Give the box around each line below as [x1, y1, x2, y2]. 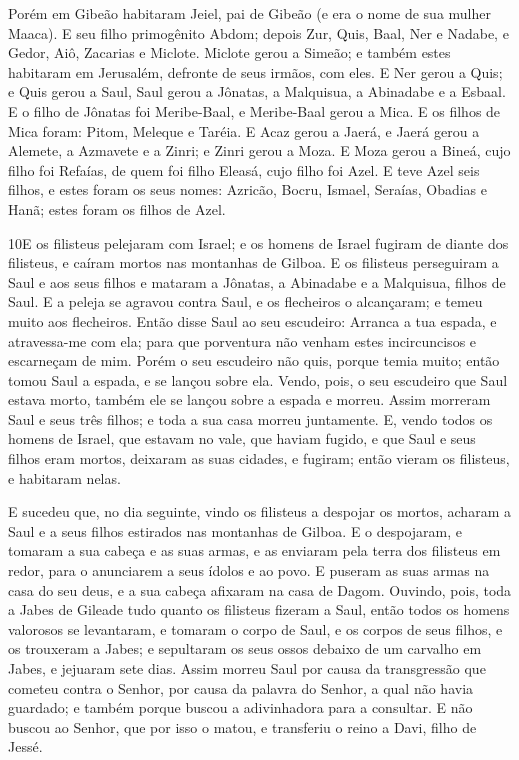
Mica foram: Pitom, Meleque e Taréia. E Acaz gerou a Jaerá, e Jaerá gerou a [8, 120, 480, 141]
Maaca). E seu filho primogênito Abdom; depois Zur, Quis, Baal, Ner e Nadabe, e [8, 22, 509, 43]
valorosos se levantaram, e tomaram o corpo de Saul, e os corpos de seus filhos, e [8, 618, 503, 639]
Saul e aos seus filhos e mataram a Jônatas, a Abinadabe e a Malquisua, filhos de [8, 271, 506, 292]
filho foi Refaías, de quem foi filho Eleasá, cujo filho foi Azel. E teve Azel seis [8, 159, 480, 180]
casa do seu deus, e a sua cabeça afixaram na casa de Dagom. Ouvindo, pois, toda [8, 579, 512, 600]
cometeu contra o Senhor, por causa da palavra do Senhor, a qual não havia [8, 677, 474, 698]
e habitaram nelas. [8, 467, 121, 488]
